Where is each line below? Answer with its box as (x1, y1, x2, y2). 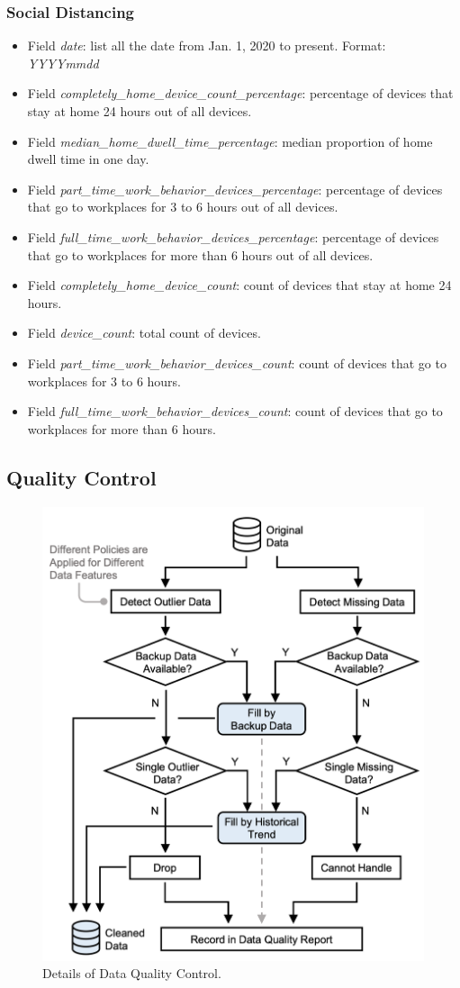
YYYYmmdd (27, 53, 99, 72)
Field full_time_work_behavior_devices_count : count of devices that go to (27, 402, 443, 421)
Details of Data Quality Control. (42, 964, 221, 983)
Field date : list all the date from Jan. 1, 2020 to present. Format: (27, 36, 386, 55)
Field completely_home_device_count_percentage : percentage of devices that (27, 84, 454, 103)
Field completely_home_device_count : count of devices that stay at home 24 (27, 276, 452, 295)
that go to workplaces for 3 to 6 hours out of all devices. (27, 197, 338, 216)
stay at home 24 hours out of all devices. (27, 102, 252, 120)
